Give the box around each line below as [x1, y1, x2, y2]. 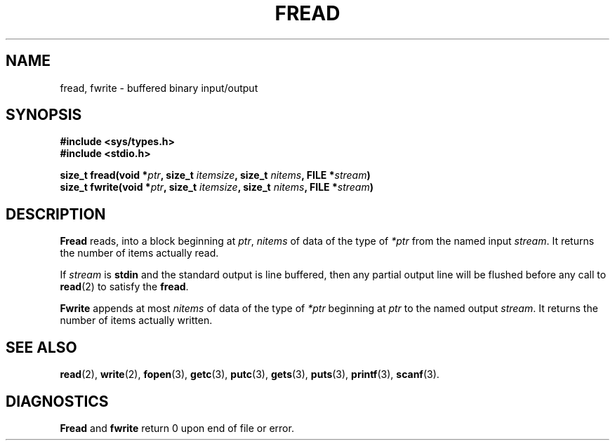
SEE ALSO [6, 338, 77, 356]
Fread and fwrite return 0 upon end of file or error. [60, 421, 294, 434]
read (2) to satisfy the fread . [60, 281, 189, 293]
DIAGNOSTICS [6, 392, 109, 410]
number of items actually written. [60, 314, 213, 327]
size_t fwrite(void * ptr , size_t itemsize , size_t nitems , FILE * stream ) [60, 181, 373, 194]
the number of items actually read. [60, 247, 219, 259]
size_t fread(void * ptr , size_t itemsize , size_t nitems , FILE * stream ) [60, 169, 371, 182]
